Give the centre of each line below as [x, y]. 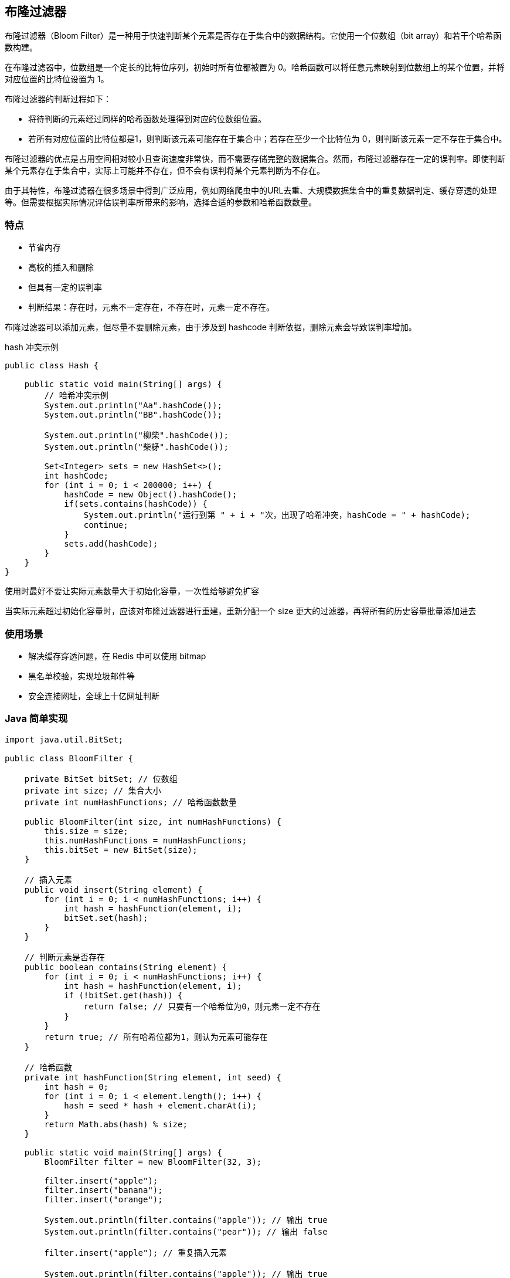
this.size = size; [86, 831]
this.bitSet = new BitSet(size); [121, 850]
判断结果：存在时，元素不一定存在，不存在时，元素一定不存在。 [151, 307]
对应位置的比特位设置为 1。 [57, 79]
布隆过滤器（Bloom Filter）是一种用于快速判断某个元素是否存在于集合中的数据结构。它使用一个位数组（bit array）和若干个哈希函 [253, 36]
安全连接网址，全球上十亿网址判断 [94, 696]
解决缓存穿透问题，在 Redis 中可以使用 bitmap [117, 656]
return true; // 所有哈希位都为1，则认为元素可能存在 [156, 1037]
